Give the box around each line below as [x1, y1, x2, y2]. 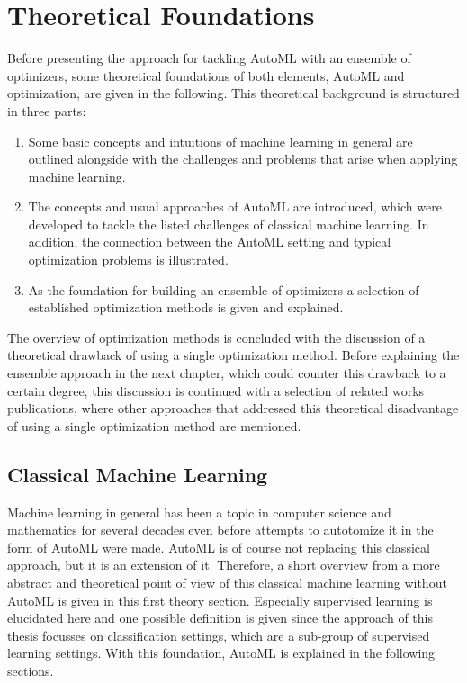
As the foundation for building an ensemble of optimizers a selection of [28, 280, 419, 299]
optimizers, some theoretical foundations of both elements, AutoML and [7, 66, 405, 85]
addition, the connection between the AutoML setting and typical [28, 232, 391, 251]
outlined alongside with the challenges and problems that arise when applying [28, 149, 458, 168]
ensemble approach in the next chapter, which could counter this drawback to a [7, 364, 446, 382]
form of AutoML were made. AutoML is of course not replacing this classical [7, 537, 430, 556]
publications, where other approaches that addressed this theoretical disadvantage [7, 399, 459, 418]
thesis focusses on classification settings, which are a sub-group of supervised [7, 625, 430, 644]
